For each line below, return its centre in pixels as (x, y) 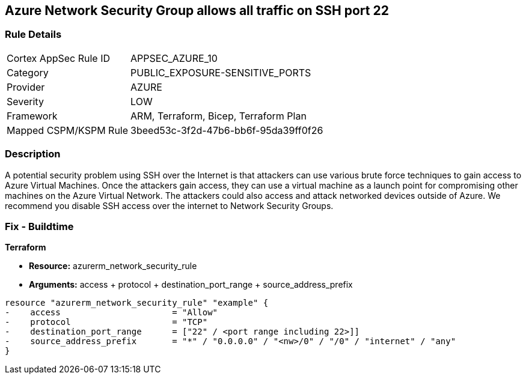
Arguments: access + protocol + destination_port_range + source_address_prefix (191, 285)
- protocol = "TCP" (106, 322)
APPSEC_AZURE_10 (174, 58)
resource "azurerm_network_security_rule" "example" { (137, 303)
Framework (32, 116)
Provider (26, 87)
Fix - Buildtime (39, 226)
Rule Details (33, 35)
